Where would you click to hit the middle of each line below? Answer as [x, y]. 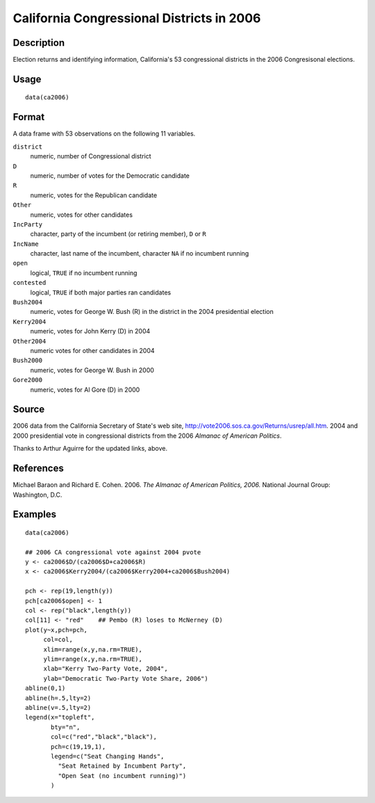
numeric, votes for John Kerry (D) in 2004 [90, 331]
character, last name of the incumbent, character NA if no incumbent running [140, 254]
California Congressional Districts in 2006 [137, 18]
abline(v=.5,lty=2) [58, 707]
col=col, [58, 640]
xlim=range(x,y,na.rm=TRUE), [93, 649]
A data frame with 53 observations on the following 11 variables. [104, 134]
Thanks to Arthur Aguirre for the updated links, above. [90, 449]
